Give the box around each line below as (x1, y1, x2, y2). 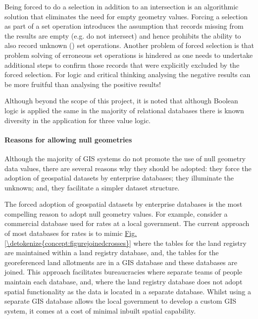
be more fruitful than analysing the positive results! (4, 79, 161, 89)
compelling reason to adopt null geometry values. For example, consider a (4, 208, 228, 219)
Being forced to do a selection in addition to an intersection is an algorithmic (4, 1, 239, 11)
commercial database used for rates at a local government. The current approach (4, 218, 250, 228)
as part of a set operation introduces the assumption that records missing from (4, 21, 244, 31)
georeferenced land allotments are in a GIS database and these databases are (4, 257, 237, 267)
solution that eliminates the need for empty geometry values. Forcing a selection (4, 11, 248, 21)
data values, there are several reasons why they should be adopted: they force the (4, 163, 252, 173)
